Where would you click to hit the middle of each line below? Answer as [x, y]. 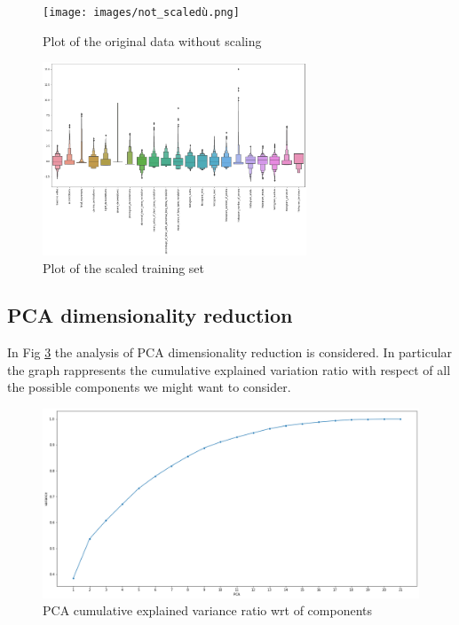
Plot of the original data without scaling [152, 40]
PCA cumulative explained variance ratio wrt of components [207, 610]
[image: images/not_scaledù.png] [141, 12]
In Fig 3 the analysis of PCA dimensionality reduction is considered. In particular [230, 352]
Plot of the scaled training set [123, 267]
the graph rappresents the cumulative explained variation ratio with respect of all [229, 369]
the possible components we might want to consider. [149, 387]
